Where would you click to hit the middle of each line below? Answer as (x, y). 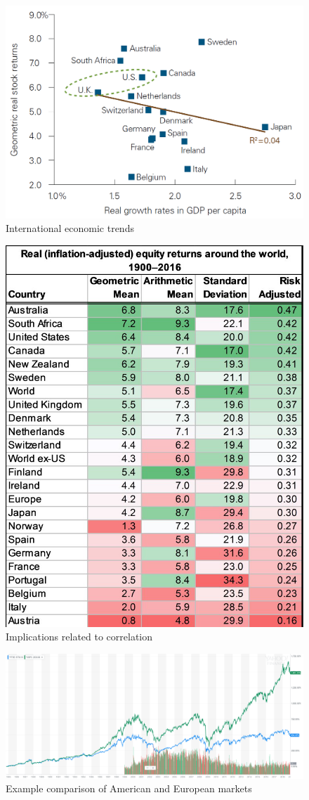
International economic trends (70, 228)
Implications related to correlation (79, 637)
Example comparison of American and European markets (129, 788)
